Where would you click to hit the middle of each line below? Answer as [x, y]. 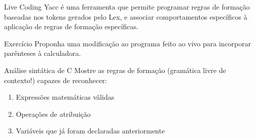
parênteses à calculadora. [43, 53]
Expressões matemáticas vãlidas [65, 97]
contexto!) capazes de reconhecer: [55, 80]
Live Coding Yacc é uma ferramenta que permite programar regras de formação [127, 7]
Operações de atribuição [53, 114]
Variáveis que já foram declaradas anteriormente [90, 131]
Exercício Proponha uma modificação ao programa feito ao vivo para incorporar [127, 43]
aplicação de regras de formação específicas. [71, 26]
